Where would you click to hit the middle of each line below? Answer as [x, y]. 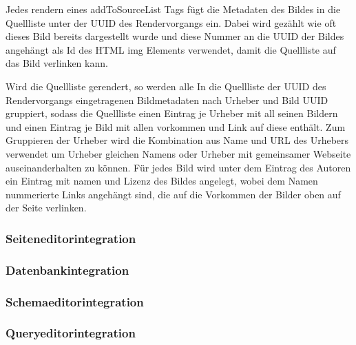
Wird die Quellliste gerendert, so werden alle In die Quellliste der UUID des [166, 86]
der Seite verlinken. [46, 208]
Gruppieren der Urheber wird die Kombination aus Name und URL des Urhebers [177, 140]
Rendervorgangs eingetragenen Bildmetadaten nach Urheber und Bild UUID [167, 100]
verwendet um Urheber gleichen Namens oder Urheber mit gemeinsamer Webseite [178, 153]
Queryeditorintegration [71, 333]
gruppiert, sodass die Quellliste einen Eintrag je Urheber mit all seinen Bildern [172, 113]
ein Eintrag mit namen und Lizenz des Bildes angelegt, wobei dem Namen [162, 181]
